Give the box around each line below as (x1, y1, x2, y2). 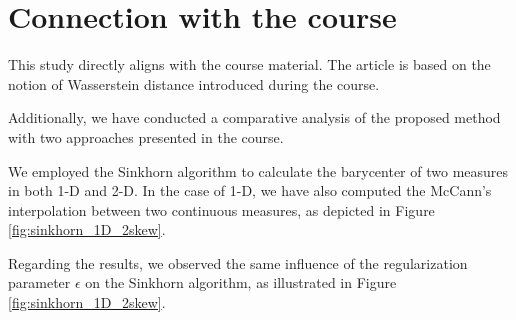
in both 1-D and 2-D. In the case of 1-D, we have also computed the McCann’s (8, 180, 492, 201)
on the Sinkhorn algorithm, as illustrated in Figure (85, 272, 397, 293)
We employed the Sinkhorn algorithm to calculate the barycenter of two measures (8, 160, 509, 181)
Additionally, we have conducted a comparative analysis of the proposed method (8, 107, 501, 128)
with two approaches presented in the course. (8, 126, 284, 147)
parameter (8, 272, 71, 293)
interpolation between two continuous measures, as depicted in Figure (8, 199, 435, 220)
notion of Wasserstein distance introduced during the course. (8, 73, 380, 94)
